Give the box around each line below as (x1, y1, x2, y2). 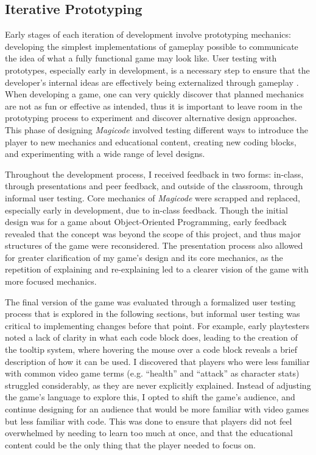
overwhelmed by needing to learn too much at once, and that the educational (5, 426, 293, 439)
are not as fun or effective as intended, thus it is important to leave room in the (5, 99, 303, 112)
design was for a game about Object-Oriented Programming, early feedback (5, 215, 287, 228)
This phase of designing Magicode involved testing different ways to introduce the (5, 123, 309, 136)
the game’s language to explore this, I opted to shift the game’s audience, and (5, 391, 295, 403)
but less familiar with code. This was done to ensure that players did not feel (5, 414, 292, 427)
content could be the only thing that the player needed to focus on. (5, 438, 256, 451)
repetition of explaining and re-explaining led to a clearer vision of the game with (5, 263, 309, 276)
